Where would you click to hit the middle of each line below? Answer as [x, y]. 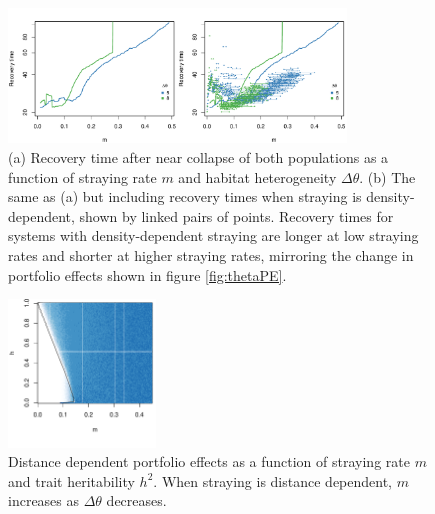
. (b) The [387, 176]
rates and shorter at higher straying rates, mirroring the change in [211, 255]
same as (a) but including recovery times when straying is [185, 196]
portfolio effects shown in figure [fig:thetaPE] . [147, 274]
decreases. [136, 500]
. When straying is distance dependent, [272, 480]
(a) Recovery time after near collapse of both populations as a [198, 157]
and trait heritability [71, 480]
